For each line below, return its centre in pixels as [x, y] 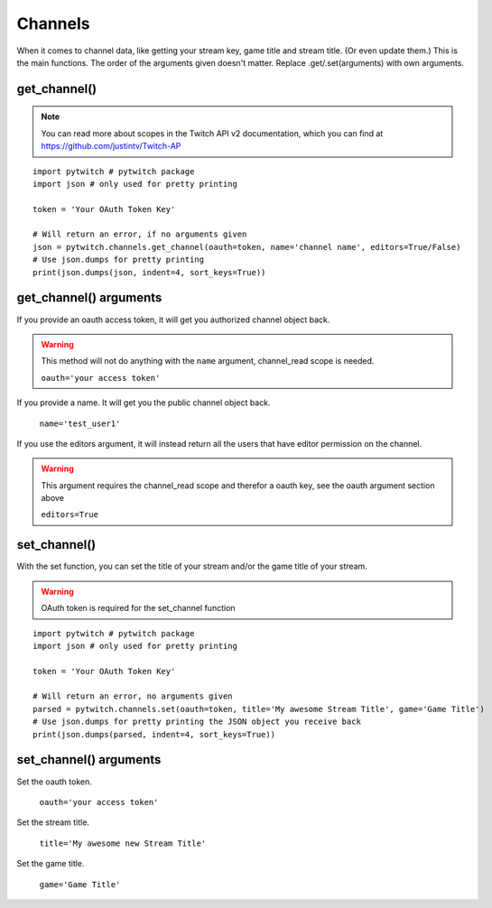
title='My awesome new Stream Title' [123, 843]
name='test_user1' [80, 423]
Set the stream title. [53, 822]
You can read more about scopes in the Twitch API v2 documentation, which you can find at [212, 133]
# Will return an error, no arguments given [133, 696]
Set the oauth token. [54, 782]
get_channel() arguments [89, 298]
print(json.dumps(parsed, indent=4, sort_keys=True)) [154, 734]
